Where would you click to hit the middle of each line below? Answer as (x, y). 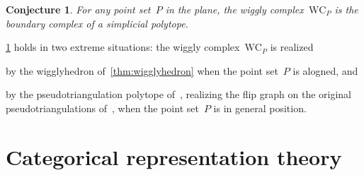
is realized (292, 47)
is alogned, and (325, 70)
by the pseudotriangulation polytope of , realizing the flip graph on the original (178, 94)
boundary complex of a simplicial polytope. (97, 23)
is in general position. (260, 108)
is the (346, 9)
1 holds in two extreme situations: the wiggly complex (123, 47)
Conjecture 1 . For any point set (78, 9)
